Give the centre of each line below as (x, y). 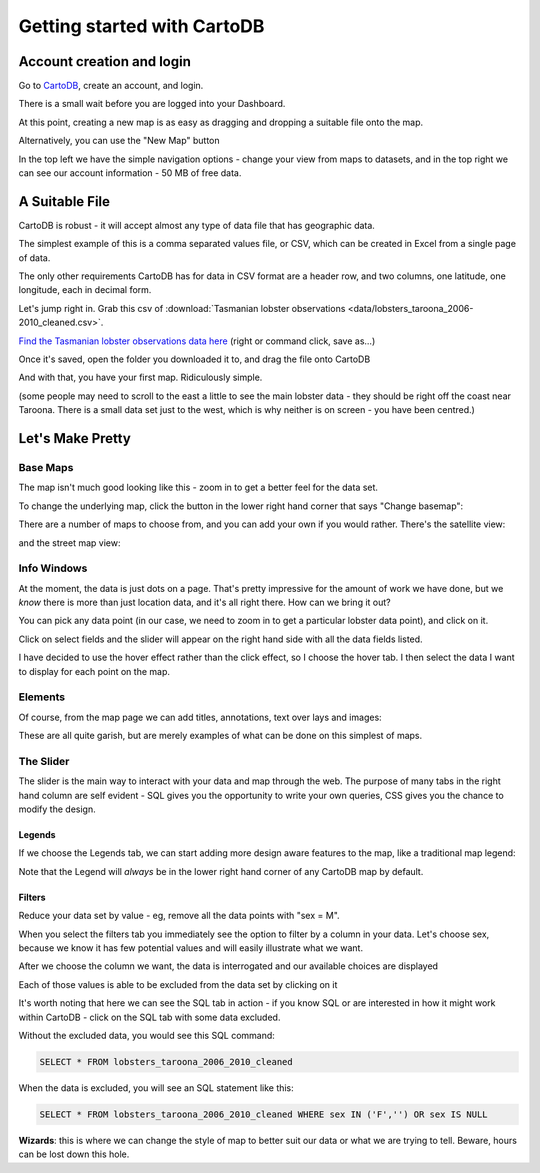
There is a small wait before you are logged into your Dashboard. (152, 104)
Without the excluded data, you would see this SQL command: (146, 1035)
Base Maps (46, 467)
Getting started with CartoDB (141, 26)
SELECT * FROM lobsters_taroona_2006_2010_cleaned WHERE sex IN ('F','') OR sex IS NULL (264, 1114)
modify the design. (57, 809)
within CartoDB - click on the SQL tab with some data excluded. (149, 1017)
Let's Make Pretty (75, 438)
